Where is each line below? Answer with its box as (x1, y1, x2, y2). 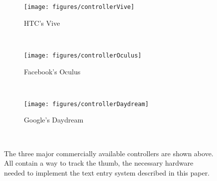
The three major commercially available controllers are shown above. (4, 148, 214, 158)
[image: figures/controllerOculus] (24, 52, 142, 59)
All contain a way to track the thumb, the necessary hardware (4, 158, 194, 168)
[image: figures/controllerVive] (24, 3, 134, 10)
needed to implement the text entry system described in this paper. (4, 167, 210, 178)
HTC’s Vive (24, 17, 60, 28)
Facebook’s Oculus (24, 66, 81, 76)
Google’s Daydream (24, 115, 84, 125)
